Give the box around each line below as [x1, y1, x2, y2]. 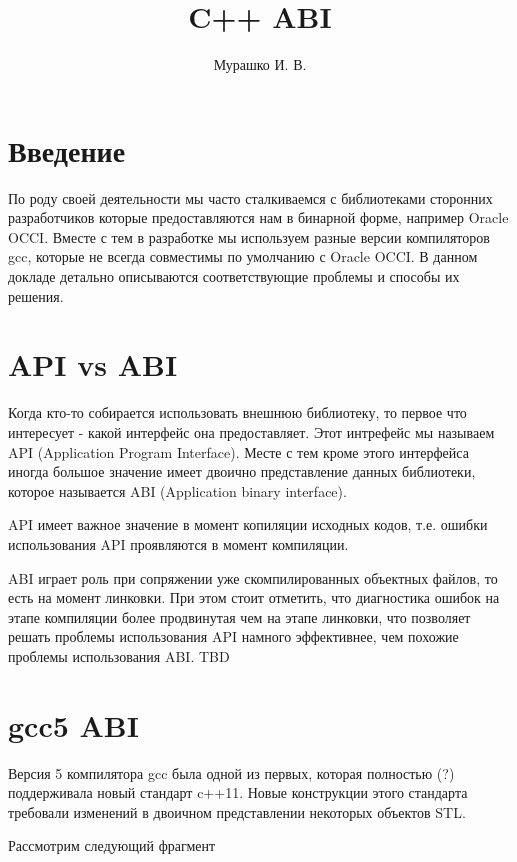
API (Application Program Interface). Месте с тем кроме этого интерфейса [8, 441, 469, 462]
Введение [8, 129, 126, 170]
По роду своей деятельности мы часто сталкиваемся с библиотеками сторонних [8, 187, 493, 208]
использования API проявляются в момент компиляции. [8, 533, 349, 554]
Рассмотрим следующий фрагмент [8, 835, 216, 856]
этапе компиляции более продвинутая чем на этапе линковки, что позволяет [8, 606, 471, 627]
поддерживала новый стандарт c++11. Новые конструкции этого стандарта [8, 782, 468, 803]
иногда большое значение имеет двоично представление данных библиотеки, [8, 461, 476, 482]
